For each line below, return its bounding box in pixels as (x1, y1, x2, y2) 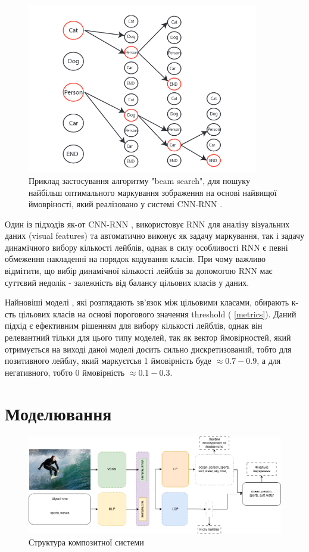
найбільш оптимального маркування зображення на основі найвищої (29, 186, 277, 198)
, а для (257, 354, 281, 367)
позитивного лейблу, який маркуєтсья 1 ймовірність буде (5, 354, 212, 367)
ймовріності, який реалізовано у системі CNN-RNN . (29, 198, 223, 210)
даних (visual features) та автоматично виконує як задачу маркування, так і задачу (5, 229, 305, 242)
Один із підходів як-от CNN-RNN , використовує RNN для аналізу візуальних (5, 217, 290, 230)
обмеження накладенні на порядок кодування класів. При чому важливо (5, 252, 266, 265)
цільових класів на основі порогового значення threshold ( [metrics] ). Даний (18, 307, 296, 320)
